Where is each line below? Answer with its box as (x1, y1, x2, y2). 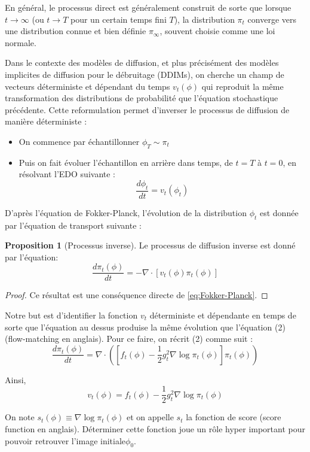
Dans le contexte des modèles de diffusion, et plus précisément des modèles (5, 56, 279, 69)
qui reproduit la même (201, 80, 284, 92)
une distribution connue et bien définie (5, 25, 146, 37)
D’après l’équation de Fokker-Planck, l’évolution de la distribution (5, 206, 247, 219)
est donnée (259, 206, 299, 219)
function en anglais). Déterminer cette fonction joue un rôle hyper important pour (5, 423, 306, 435)
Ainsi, (5, 373, 26, 386)
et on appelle (126, 411, 174, 423)
